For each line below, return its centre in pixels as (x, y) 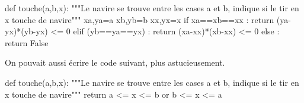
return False (27, 42)
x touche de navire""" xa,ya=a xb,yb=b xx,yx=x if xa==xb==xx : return (140, 19)
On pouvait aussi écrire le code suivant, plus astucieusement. (115, 62)
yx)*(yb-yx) (26, 31)
